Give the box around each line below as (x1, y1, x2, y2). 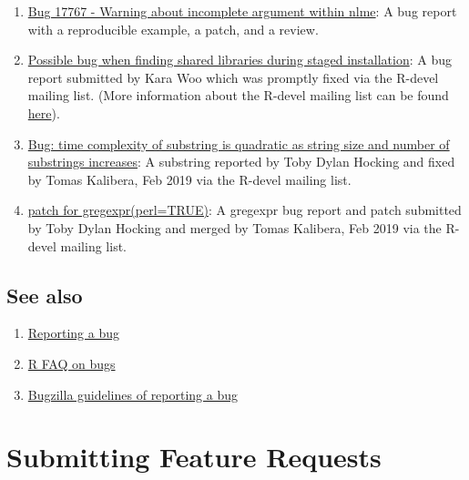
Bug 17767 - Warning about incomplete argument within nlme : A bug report (27, 2, 457, 20)
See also (6, 281, 83, 309)
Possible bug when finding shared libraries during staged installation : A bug (27, 50, 453, 69)
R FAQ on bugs (27, 353, 116, 373)
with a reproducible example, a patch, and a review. (27, 19, 319, 38)
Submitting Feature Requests (6, 438, 382, 475)
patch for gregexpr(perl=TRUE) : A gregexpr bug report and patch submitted (27, 200, 462, 220)
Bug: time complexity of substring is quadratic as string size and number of (27, 134, 450, 153)
